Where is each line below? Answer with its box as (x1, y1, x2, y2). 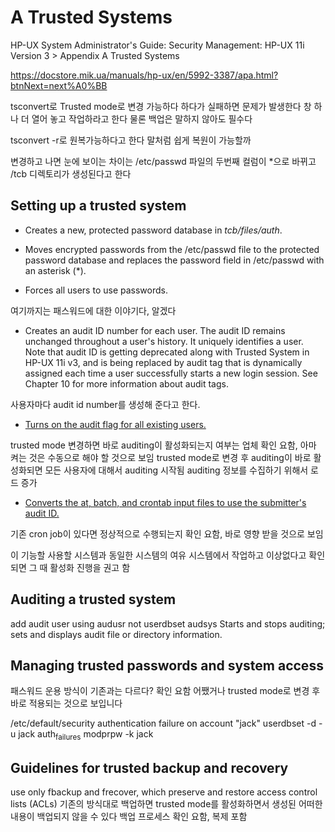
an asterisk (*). (24, 264, 87, 276)
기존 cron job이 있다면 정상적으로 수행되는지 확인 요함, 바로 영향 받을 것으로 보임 (10, 527, 324, 540)
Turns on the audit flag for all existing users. (24, 418, 207, 430)
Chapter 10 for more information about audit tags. (24, 377, 229, 390)
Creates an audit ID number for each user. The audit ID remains (24, 324, 286, 336)
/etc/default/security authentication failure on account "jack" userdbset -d (10, 717, 317, 730)
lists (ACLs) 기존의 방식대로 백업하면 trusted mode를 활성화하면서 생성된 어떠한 (10, 797, 323, 810)
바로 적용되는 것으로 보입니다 (10, 697, 123, 710)
